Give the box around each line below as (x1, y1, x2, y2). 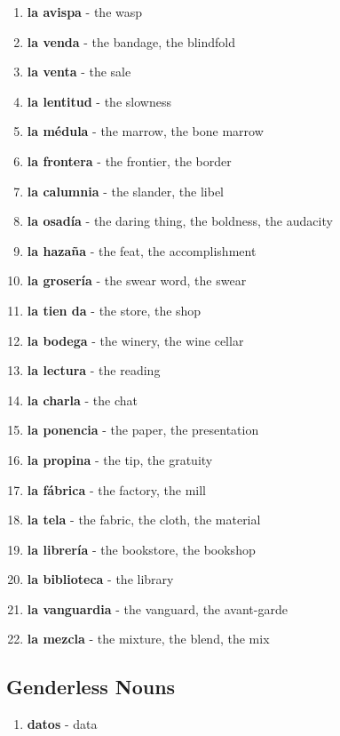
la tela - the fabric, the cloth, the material (27, 510, 261, 529)
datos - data (27, 715, 98, 733)
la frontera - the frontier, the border (27, 151, 232, 170)
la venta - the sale (27, 62, 131, 81)
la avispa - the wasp (27, 3, 143, 20)
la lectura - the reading (27, 361, 161, 380)
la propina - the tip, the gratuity (27, 450, 213, 468)
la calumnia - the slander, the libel (27, 181, 225, 200)
